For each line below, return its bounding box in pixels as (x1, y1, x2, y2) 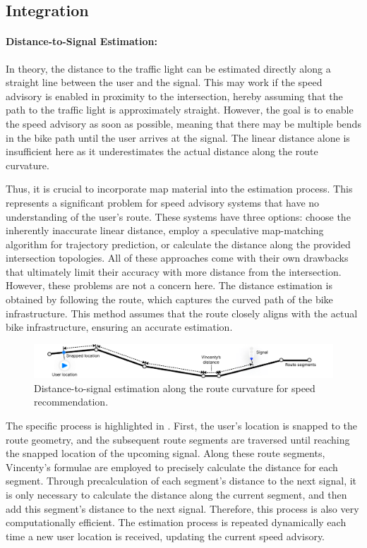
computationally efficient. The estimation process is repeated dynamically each (6, 515, 347, 530)
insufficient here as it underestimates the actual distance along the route (6, 144, 318, 159)
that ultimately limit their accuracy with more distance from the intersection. (6, 264, 342, 279)
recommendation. (34, 394, 109, 409)
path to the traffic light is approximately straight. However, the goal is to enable (6, 102, 354, 117)
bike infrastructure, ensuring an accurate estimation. (6, 319, 233, 334)
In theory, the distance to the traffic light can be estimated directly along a (6, 61, 331, 75)
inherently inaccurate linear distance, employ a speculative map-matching (6, 223, 324, 238)
